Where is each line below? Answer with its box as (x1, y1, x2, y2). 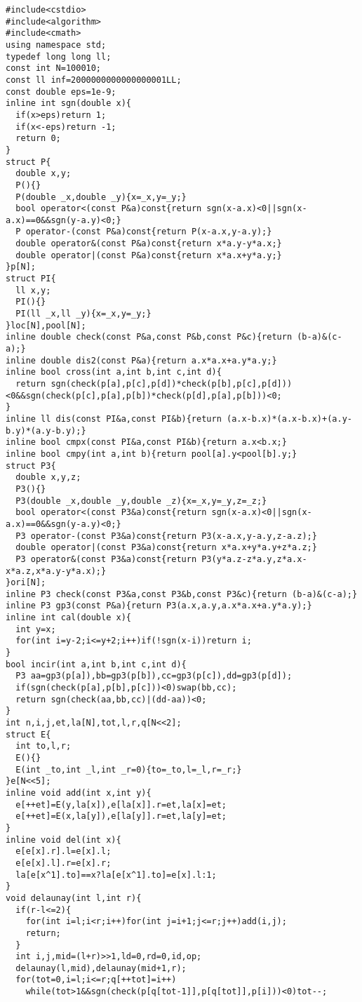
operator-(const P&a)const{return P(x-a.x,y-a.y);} (25, 227, 272, 237)
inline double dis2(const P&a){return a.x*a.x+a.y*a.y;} (6, 355, 277, 366)
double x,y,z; (15, 472, 81, 483)
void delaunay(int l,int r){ (6, 893, 142, 903)
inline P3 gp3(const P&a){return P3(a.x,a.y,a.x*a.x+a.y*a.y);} (6, 601, 312, 611)
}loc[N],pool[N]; (6, 320, 86, 330)
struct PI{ (6, 274, 56, 284)
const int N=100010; (6, 63, 102, 74)
